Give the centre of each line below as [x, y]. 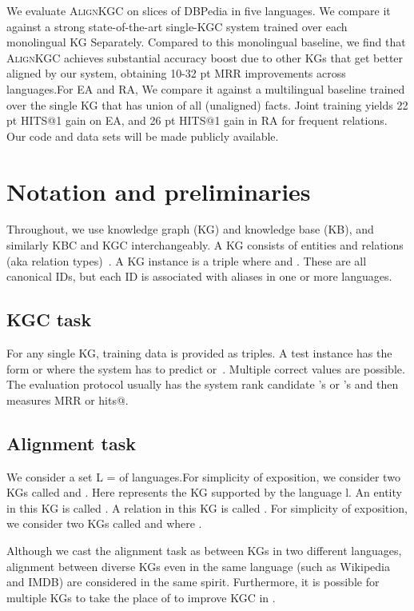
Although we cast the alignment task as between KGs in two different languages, [204, 550]
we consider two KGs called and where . [104, 523]
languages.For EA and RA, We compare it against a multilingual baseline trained [206, 88]
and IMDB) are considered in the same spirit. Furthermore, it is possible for [193, 582]
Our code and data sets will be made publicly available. [143, 136]
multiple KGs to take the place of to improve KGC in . [141, 597]
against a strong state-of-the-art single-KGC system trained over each [177, 26]
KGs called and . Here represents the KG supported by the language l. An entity [204, 492]
